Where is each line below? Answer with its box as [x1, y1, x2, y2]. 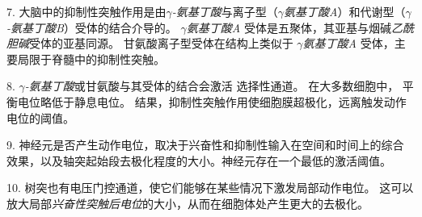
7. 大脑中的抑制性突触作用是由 [6, 3, 167, 19]
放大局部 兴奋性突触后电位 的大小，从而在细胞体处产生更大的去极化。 [6, 194, 369, 211]
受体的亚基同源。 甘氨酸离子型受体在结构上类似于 [29, 35, 293, 52]
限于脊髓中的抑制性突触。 [28, 50, 165, 67]
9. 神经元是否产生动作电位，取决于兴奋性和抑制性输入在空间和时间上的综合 [6, 136, 404, 153]
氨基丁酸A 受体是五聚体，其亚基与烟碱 [186, 19, 391, 35]
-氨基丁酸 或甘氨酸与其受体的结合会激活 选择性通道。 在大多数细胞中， [24, 77, 399, 94]
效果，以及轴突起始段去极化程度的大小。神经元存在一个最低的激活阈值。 [6, 152, 391, 169]
